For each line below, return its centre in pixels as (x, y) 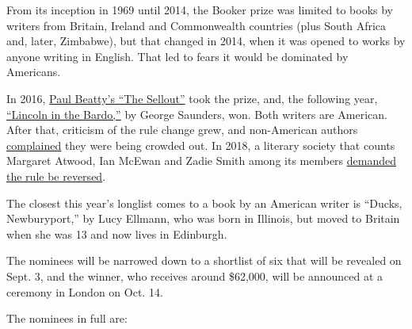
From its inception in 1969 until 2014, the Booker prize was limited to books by (200, 10)
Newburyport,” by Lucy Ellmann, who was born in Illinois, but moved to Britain (203, 218)
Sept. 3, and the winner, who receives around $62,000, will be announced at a (195, 275)
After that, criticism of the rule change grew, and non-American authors (182, 130)
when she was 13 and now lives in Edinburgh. (117, 233)
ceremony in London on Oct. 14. (85, 291)
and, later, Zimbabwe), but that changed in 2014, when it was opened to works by (206, 41)
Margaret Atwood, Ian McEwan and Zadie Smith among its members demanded (202, 161)
